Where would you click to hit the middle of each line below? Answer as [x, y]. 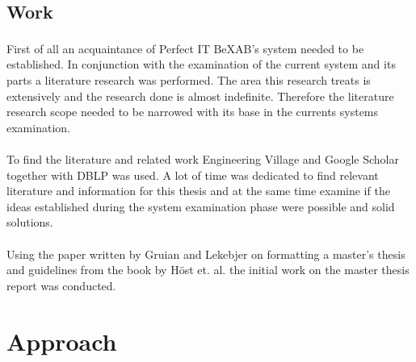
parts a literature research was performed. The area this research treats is [189, 80]
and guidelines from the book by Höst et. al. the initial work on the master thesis [208, 270]
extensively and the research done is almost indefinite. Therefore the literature [200, 96]
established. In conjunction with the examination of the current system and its [201, 64]
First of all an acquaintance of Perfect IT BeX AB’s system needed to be [185, 48]
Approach [62, 341]
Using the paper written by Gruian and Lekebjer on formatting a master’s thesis [206, 254]
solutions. [30, 222]
